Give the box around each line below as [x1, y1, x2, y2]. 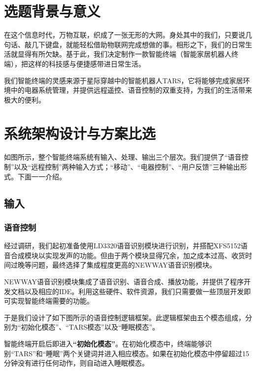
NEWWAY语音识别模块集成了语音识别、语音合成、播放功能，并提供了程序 [4, 276, 244, 286]
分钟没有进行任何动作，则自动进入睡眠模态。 [4, 358, 149, 368]
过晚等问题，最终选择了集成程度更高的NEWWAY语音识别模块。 [10, 260, 217, 270]
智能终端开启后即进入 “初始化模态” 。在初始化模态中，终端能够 [4, 338, 205, 348]
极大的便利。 [4, 94, 45, 104]
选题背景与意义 [4, 1, 101, 21]
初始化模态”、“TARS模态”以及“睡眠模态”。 [21, 322, 160, 332]
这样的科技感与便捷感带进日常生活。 [28, 58, 145, 68]
